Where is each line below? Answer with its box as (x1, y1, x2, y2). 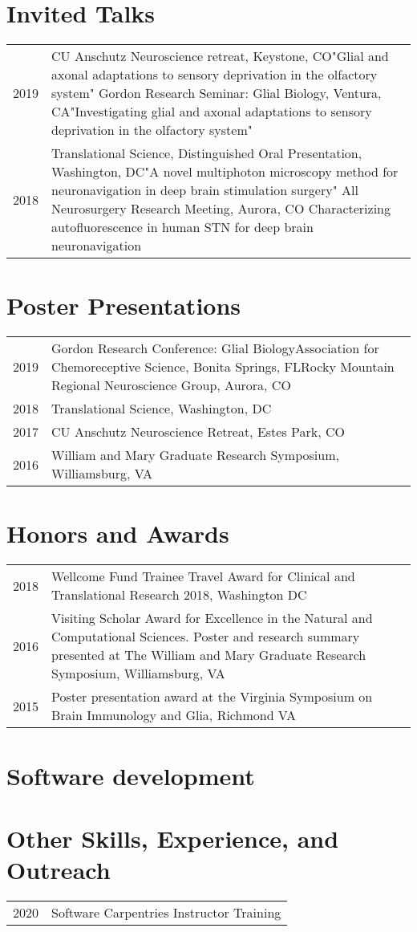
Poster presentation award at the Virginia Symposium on (51, 687, 373, 706)
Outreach (6, 853, 111, 886)
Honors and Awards (6, 517, 229, 550)
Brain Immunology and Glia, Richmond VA (51, 706, 297, 725)
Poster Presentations (6, 289, 241, 322)
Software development (6, 759, 255, 792)
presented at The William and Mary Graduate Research (51, 645, 366, 665)
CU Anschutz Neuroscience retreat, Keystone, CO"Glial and (51, 47, 389, 66)
